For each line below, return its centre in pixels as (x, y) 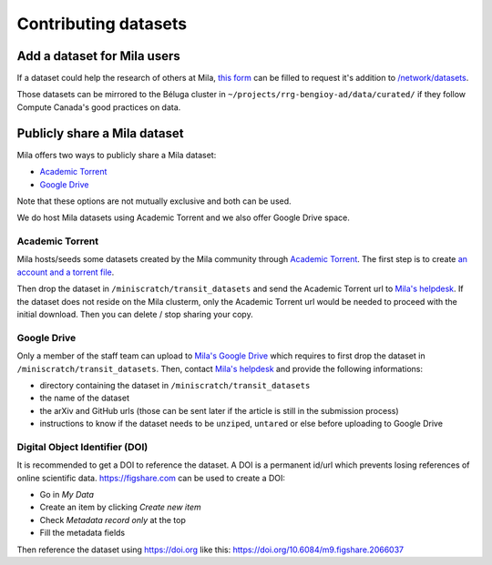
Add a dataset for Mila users (99, 56)
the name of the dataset (85, 398)
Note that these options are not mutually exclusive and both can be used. (154, 201)
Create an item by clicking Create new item (121, 507)
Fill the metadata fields (82, 533)
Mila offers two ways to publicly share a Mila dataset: (117, 155)
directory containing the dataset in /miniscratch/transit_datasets (175, 385)
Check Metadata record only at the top (113, 520)
